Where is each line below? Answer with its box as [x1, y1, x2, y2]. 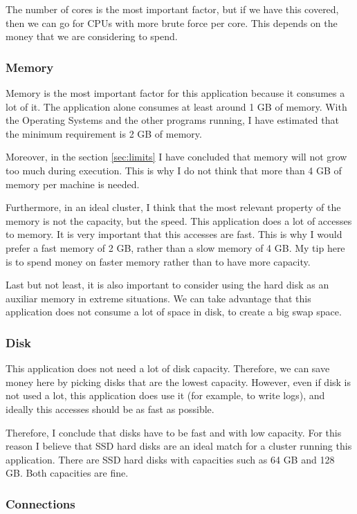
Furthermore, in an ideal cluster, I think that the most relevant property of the [6, 200, 341, 214]
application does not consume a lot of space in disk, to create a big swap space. [6, 304, 342, 319]
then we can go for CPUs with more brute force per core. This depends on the [6, 15, 338, 30]
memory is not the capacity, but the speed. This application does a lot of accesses [6, 213, 352, 228]
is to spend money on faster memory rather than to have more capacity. [6, 254, 311, 268]
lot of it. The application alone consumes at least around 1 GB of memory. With [6, 99, 347, 113]
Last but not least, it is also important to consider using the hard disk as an [6, 277, 329, 292]
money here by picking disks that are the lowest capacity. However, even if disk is [6, 374, 351, 389]
